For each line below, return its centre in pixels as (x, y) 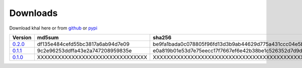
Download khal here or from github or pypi (53, 28)
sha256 (162, 37)
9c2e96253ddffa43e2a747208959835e (84, 50)
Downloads (33, 13)
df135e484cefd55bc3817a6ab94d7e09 (83, 44)
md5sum (48, 37)
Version (22, 37)
